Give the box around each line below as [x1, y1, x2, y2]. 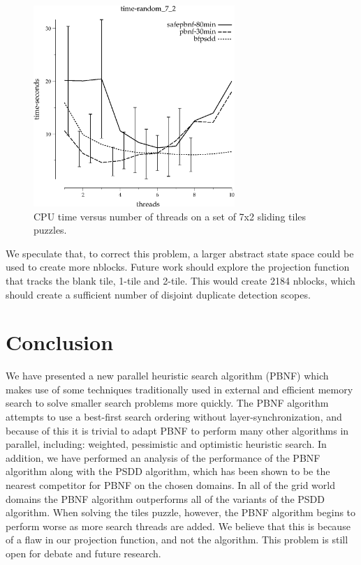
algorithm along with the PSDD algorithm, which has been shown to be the [6, 464, 330, 479]
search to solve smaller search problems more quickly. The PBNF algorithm [6, 395, 329, 410]
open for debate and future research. [6, 546, 161, 560]
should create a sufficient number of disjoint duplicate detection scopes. [6, 287, 311, 301]
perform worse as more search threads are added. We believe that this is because [6, 518, 351, 533]
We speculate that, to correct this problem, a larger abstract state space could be [6, 246, 354, 260]
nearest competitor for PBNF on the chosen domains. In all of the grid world [6, 478, 335, 492]
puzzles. [34, 223, 67, 237]
